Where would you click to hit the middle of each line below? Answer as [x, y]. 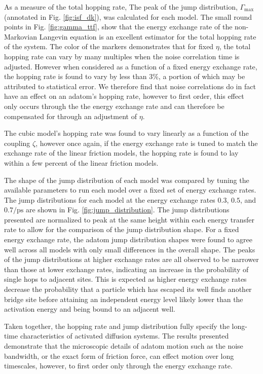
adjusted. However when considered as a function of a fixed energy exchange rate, [131, 66]
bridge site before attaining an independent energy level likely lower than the [124, 299]
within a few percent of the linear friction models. [81, 162]
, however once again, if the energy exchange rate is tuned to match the [147, 143]
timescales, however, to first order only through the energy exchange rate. [118, 366]
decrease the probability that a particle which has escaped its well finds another [128, 289]
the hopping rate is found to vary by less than [76, 76]
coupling [17, 143]
